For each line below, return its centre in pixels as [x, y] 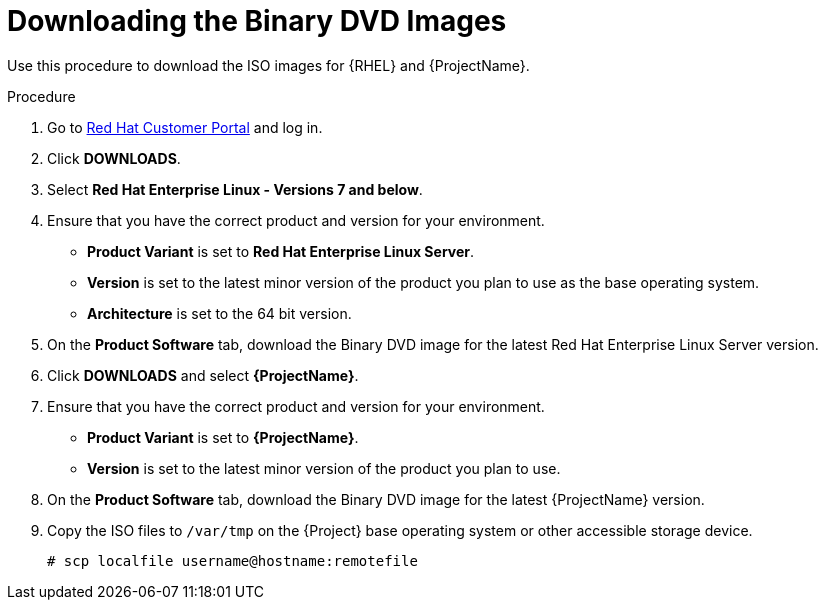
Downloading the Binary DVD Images [257, 21]
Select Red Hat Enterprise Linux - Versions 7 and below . [235, 189]
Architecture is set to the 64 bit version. [219, 313]
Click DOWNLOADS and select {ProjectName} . [203, 375]
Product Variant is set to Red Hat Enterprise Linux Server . [281, 251]
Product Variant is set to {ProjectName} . [223, 437]
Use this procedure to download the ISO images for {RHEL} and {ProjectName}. [268, 65]
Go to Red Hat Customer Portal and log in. [185, 127]
